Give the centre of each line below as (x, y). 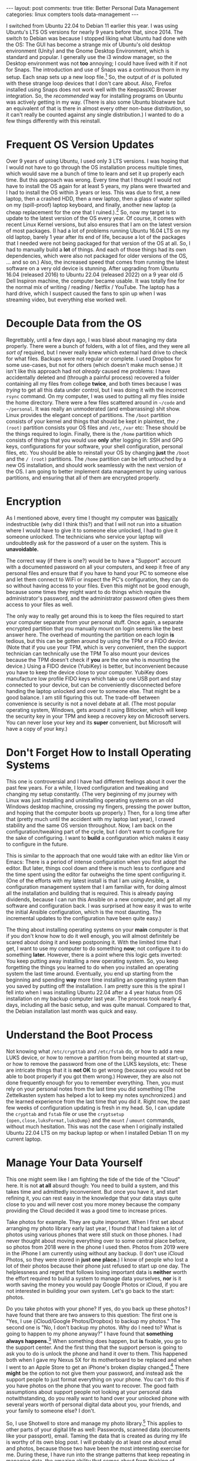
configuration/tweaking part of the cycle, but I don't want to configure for (95, 832)
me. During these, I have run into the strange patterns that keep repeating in (98, 1455)
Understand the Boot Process (80, 1035)
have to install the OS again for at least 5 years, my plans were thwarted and (98, 186)
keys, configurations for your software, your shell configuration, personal (95, 446)
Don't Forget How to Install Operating (98, 753)
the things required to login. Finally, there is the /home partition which (89, 434)
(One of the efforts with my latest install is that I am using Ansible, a (88, 881)
